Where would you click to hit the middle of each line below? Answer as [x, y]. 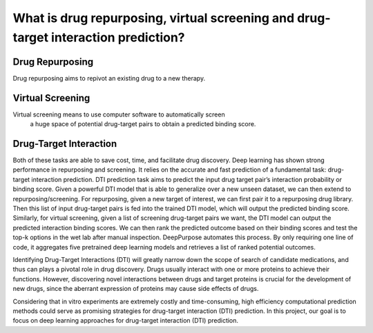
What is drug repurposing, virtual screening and [154, 18]
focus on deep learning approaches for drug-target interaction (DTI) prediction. [125, 321]
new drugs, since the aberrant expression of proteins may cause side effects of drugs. [136, 289]
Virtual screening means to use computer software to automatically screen [119, 114]
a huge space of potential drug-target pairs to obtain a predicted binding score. [143, 124]
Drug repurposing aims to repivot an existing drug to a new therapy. [109, 78]
